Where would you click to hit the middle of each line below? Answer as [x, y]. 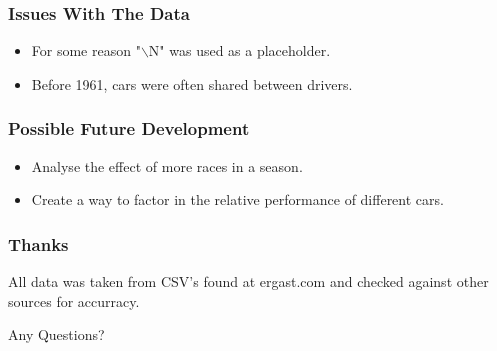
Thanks [38, 243]
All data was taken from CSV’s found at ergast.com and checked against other [248, 281]
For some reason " [86, 50]
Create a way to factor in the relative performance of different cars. [237, 199]
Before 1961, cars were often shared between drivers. [192, 83]
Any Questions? [56, 334]
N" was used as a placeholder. [239, 50]
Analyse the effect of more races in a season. [167, 165]
